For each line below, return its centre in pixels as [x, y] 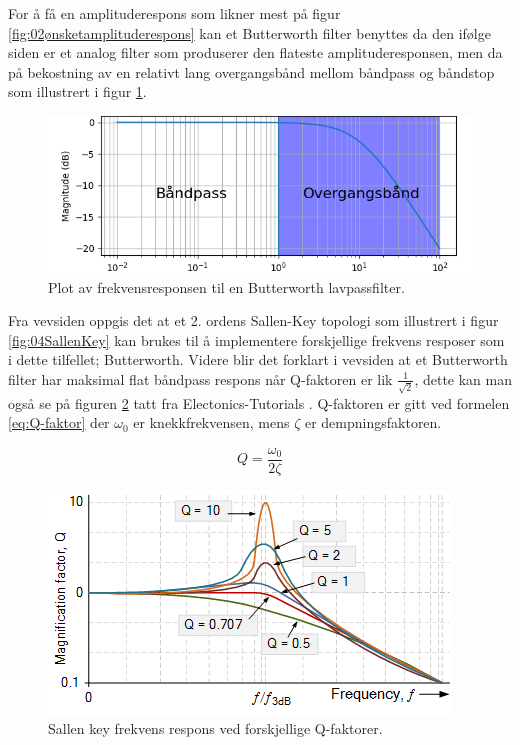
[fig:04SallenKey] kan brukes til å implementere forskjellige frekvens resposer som [256, 339]
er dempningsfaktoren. [373, 422]
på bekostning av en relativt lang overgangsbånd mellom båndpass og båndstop [251, 71]
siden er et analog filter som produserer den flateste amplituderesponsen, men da [255, 52]
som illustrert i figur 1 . [77, 91]
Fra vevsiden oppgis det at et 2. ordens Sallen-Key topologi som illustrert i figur [253, 320]
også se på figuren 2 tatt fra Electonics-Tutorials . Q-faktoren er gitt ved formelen [259, 402]
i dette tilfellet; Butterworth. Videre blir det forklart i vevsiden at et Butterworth [258, 359]
